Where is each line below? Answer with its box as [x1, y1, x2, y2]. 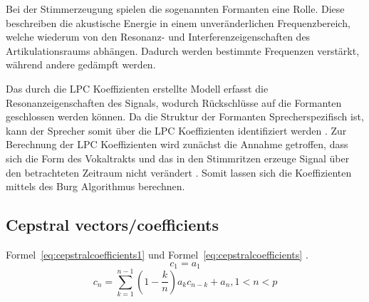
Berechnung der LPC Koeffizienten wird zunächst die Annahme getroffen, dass [6, 137, 348, 152]
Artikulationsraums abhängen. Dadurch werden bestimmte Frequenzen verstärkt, [6, 43, 360, 58]
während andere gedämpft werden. [6, 57, 156, 72]
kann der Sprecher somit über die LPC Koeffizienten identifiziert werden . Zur [6, 123, 347, 137]
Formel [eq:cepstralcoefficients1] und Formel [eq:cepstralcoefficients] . [6, 246, 308, 261]
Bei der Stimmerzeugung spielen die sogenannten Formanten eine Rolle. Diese [6, 1, 345, 16]
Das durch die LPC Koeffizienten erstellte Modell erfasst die [6, 80, 269, 95]
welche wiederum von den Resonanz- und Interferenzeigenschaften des [6, 29, 311, 44]
